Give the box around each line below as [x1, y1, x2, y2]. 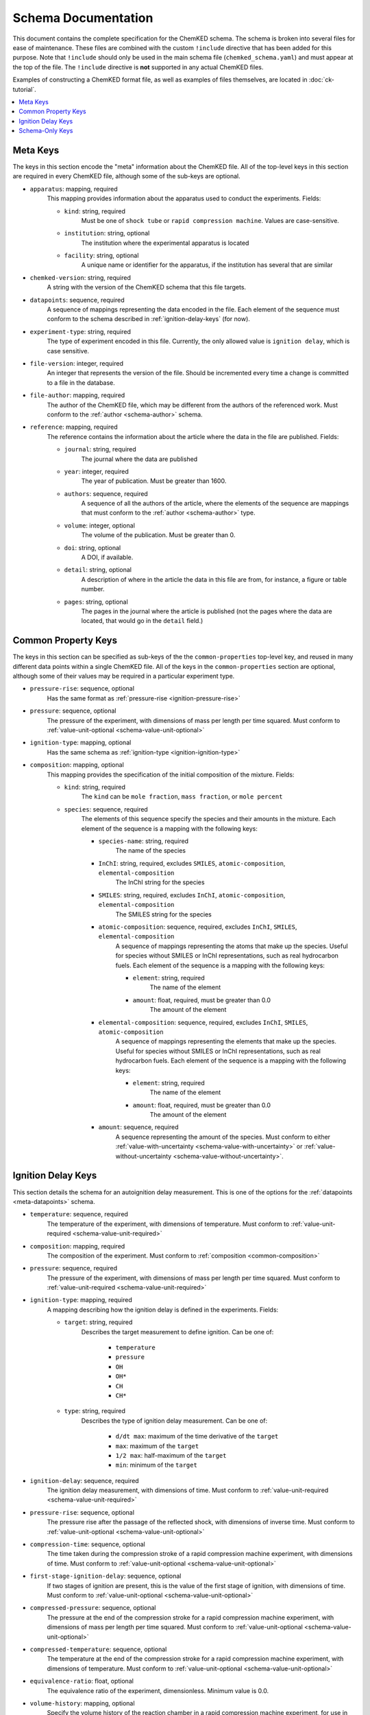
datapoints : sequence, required [29, 296, 125, 304]
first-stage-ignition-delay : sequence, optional [29, 1572, 182, 1581]
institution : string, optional [64, 229, 150, 237]
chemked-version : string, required [29, 273, 132, 281]
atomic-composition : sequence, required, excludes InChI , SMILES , [98, 923, 297, 931]
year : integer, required [64, 467, 129, 475]
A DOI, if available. [81, 553, 134, 562]
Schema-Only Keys [18, 127, 73, 135]
